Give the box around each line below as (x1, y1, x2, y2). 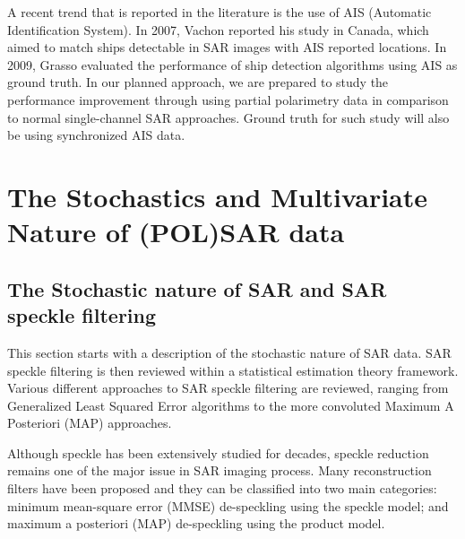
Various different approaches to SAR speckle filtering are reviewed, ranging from (7, 378, 449, 397)
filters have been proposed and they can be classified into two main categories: (7, 479, 437, 498)
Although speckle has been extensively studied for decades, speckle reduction (7, 443, 429, 462)
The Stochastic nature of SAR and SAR (7, 274, 387, 302)
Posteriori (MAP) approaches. (7, 413, 172, 432)
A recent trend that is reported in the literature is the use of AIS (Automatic (7, 3, 432, 21)
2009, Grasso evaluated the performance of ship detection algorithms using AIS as (7, 55, 458, 74)
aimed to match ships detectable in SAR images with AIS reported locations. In (7, 38, 447, 57)
